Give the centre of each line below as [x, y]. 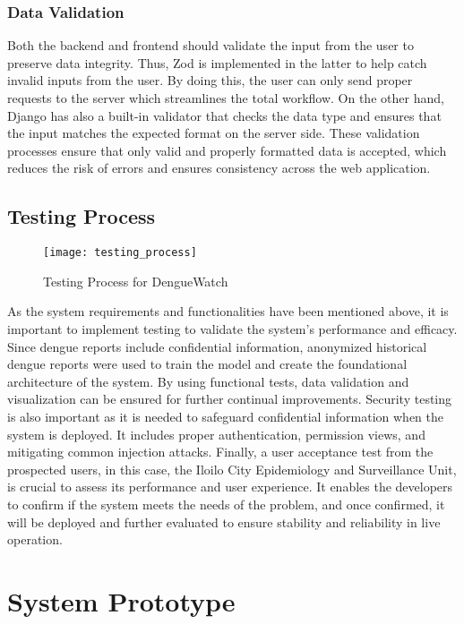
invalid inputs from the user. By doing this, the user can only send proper [210, 80]
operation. [35, 539]
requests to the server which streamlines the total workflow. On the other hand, [226, 98]
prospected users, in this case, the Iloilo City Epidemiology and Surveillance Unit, [232, 469]
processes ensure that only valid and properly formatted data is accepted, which [227, 150]
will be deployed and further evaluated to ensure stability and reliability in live [224, 521]
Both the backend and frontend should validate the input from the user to [211, 45]
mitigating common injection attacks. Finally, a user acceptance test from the [220, 452]
